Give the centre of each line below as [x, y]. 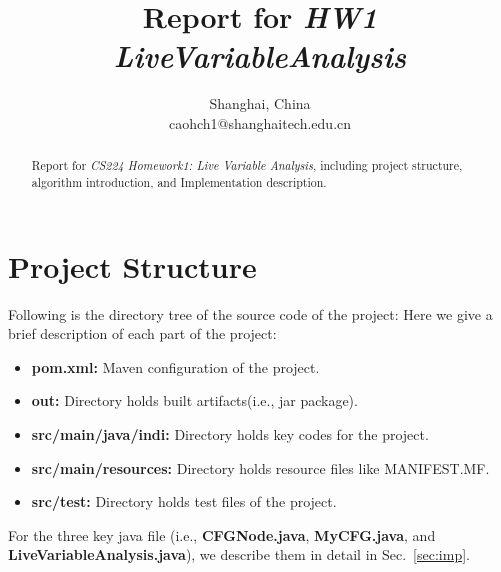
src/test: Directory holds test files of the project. [184, 501]
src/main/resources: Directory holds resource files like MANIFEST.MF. [260, 467]
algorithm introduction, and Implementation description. [179, 181]
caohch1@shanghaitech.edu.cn [260, 122]
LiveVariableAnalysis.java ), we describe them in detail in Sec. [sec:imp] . [239, 554]
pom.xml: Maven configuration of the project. [175, 366]
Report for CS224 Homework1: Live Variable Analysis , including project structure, [247, 165]
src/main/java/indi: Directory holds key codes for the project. [230, 433]
